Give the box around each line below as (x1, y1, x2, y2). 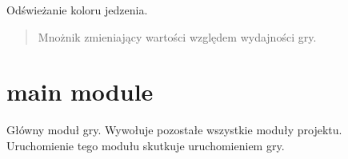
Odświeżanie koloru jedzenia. (6, 2, 148, 18)
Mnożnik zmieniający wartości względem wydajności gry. (38, 28, 317, 45)
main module (6, 75, 154, 108)
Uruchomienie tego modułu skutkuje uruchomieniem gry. (6, 137, 285, 153)
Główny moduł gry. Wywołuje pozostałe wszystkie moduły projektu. (6, 121, 342, 138)
